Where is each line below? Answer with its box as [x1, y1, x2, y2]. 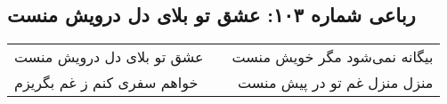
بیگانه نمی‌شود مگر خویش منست [232, 46, 434, 68]
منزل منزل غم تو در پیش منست [238, 72, 434, 93]
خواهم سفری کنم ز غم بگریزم [14, 72, 199, 93]
